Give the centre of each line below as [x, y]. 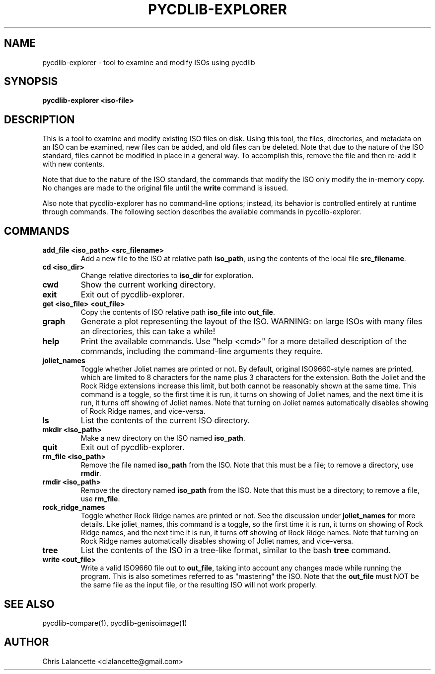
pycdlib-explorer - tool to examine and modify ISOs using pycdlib [149, 62]
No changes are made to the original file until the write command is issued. [165, 188]
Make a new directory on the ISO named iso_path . [163, 438]
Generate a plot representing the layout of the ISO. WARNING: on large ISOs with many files [252, 322]
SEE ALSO [29, 604]
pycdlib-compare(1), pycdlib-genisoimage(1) [115, 623]
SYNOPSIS [31, 82]
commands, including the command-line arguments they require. [202, 351]
